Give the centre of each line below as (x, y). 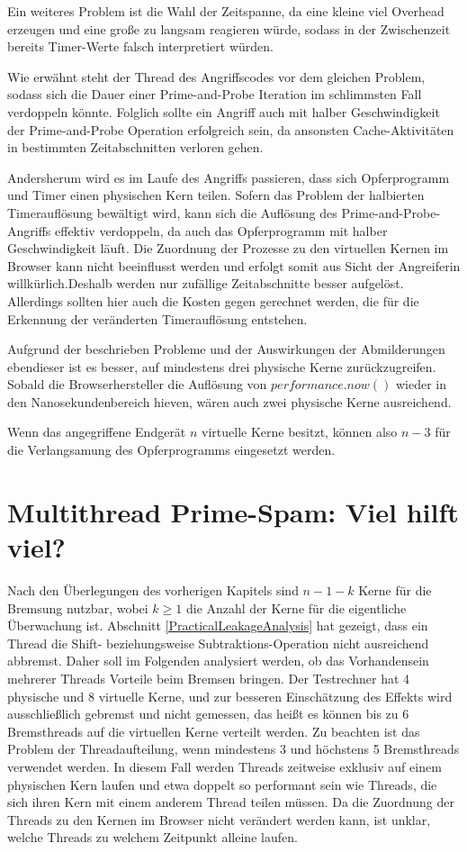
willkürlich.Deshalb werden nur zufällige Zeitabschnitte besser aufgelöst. (206, 283)
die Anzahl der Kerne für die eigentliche (296, 607)
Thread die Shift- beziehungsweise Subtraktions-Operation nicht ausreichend (218, 643)
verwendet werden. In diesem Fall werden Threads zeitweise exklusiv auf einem (225, 766)
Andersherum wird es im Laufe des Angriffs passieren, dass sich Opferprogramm (229, 177)
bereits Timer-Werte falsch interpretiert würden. (140, 46)
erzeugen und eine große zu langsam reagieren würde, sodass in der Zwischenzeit (229, 28)
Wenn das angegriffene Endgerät (97, 432)
